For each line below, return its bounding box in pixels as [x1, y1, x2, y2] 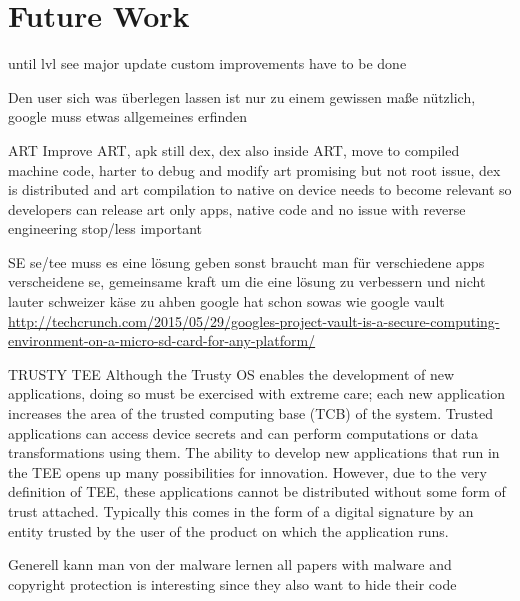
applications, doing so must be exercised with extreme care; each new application [8, 383, 505, 404]
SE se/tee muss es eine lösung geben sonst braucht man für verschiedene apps [8, 251, 485, 272]
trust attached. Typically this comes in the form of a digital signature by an [8, 501, 474, 521]
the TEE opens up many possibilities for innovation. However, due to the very [8, 461, 487, 482]
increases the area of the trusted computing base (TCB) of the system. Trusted [8, 403, 494, 424]
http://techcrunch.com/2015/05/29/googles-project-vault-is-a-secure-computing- [8, 310, 500, 331]
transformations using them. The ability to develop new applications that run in [8, 442, 500, 463]
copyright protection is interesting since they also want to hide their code [8, 573, 457, 594]
